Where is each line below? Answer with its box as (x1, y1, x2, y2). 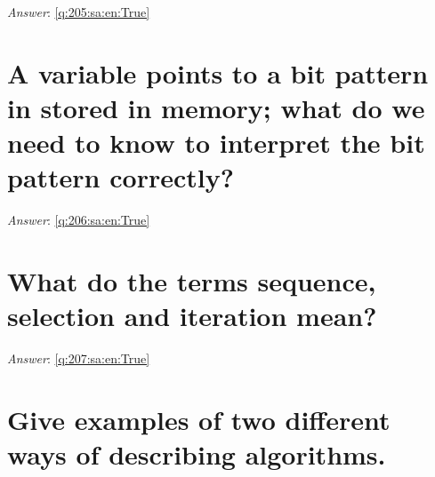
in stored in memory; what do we (7, 89, 425, 125)
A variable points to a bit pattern (7, 54, 429, 91)
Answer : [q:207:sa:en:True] (7, 349, 150, 368)
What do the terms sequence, (7, 263, 376, 299)
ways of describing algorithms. (7, 436, 386, 473)
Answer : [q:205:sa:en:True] (7, 3, 150, 20)
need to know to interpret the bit (7, 124, 425, 161)
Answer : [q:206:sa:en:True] (7, 211, 150, 229)
